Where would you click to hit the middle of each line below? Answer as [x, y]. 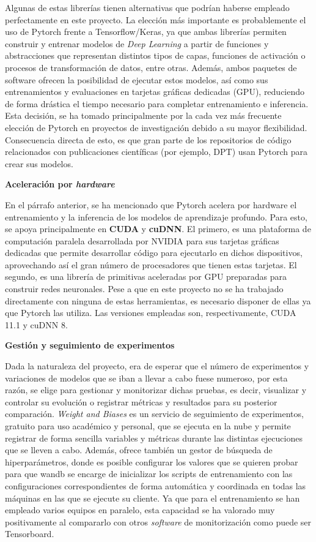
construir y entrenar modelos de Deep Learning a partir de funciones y [137, 43]
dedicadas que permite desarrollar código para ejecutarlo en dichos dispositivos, [154, 253]
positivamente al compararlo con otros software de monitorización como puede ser [158, 521]
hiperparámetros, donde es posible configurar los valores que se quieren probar [152, 461]
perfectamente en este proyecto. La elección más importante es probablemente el [156, 19]
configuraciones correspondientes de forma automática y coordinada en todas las [156, 485]
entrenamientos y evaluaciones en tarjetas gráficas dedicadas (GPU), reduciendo [155, 92]
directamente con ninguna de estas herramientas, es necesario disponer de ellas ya [158, 300]
